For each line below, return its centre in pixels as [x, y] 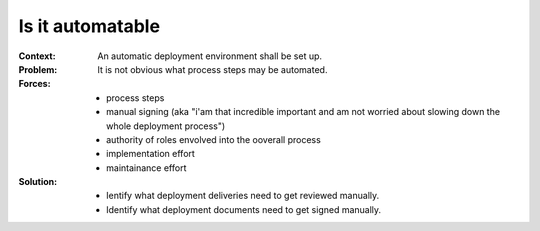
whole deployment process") [166, 126]
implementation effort [150, 154]
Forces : [34, 84]
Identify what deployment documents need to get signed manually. [244, 209]
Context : [37, 56]
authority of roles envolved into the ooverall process [214, 139]
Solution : [38, 182]
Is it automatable [89, 26]
